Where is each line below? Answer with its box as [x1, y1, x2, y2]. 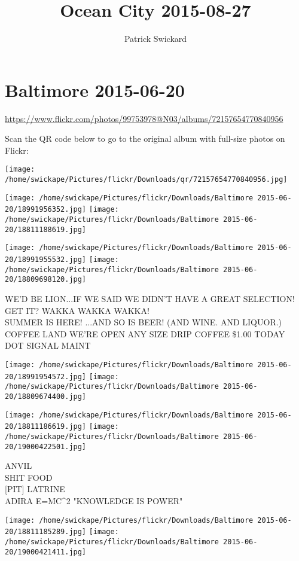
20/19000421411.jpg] [5, 547, 87, 556]
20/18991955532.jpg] [5, 255, 87, 264]
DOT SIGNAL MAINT [5, 339, 91, 352]
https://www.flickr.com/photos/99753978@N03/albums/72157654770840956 [5, 112, 283, 124]
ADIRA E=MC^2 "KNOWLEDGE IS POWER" [5, 495, 183, 507]
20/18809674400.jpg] [5, 392, 87, 401]
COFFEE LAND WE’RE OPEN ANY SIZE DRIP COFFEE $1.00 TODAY [5, 327, 285, 340]
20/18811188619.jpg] [5, 225, 87, 234]
